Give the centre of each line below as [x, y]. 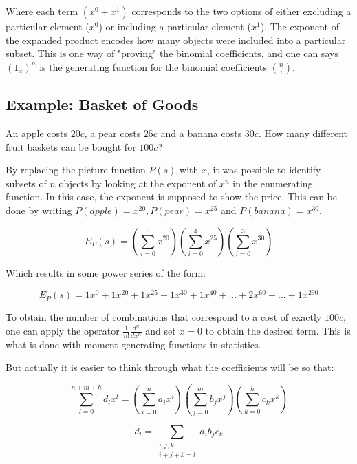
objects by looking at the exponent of [138, 183]
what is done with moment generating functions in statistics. [133, 344]
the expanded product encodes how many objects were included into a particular [176, 40]
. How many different [303, 133]
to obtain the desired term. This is [278, 330]
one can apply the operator [63, 330]
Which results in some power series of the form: [106, 272]
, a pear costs [112, 133]
